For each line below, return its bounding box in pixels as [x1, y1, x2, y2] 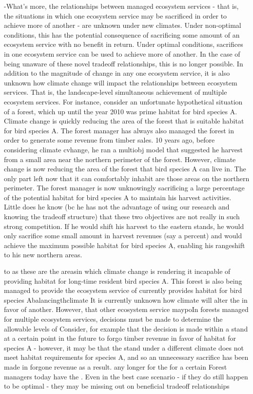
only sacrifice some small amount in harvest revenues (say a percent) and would [4, 230, 242, 241]
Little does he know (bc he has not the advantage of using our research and [4, 202, 230, 212]
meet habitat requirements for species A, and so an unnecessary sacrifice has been [4, 352, 249, 362]
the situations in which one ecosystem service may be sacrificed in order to [4, 10, 227, 21]
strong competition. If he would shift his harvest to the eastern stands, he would [4, 221, 244, 231]
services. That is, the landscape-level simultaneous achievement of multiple [4, 87, 227, 97]
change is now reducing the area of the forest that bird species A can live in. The [4, 164, 246, 174]
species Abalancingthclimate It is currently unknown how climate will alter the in [4, 294, 248, 305]
